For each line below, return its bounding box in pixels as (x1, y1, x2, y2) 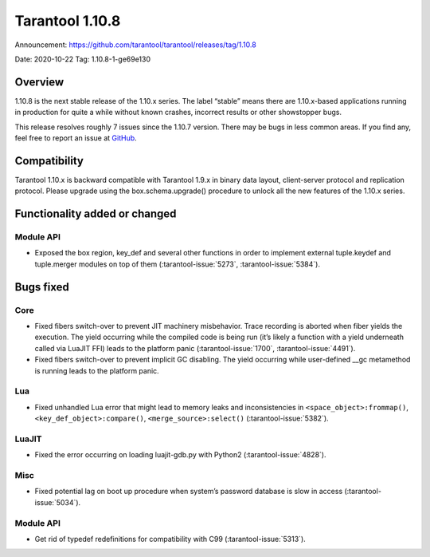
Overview (14, 75, 64, 89)
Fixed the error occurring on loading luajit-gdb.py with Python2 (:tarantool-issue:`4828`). (34, 450, 326, 460)
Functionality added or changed (14, 207, 177, 221)
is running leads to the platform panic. (34, 365, 159, 375)
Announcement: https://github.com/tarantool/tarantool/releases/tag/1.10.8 (14, 40, 256, 49)
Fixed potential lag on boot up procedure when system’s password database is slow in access (34, 487, 343, 496)
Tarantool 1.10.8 (14, 12, 121, 30)
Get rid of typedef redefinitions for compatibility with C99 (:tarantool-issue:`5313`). (34, 534, 306, 543)
